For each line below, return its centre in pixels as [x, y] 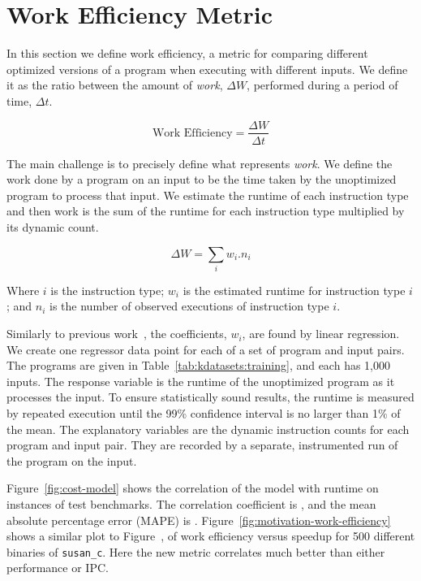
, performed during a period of [322, 85]
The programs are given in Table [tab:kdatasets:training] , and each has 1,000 [198, 365]
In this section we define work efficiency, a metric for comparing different [187, 53]
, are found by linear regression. [321, 334]
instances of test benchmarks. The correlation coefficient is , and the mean [191, 503]
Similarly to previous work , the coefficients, [117, 334]
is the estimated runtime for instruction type [294, 290]
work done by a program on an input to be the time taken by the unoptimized [202, 179]
